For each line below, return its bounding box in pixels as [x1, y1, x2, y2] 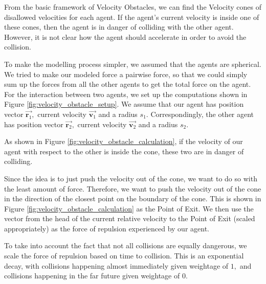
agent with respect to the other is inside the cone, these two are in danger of [4, 146, 244, 156]
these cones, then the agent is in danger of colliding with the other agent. [4, 21, 234, 32]
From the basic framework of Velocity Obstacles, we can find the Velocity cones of [4, 2, 262, 12]
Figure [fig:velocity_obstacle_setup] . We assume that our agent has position [4, 99, 244, 109]
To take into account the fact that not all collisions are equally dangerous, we [4, 240, 247, 251]
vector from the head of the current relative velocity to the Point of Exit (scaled [4, 213, 255, 224]
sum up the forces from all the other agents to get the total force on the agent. [4, 79, 251, 89]
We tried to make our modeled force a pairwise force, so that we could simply [4, 68, 248, 79]
